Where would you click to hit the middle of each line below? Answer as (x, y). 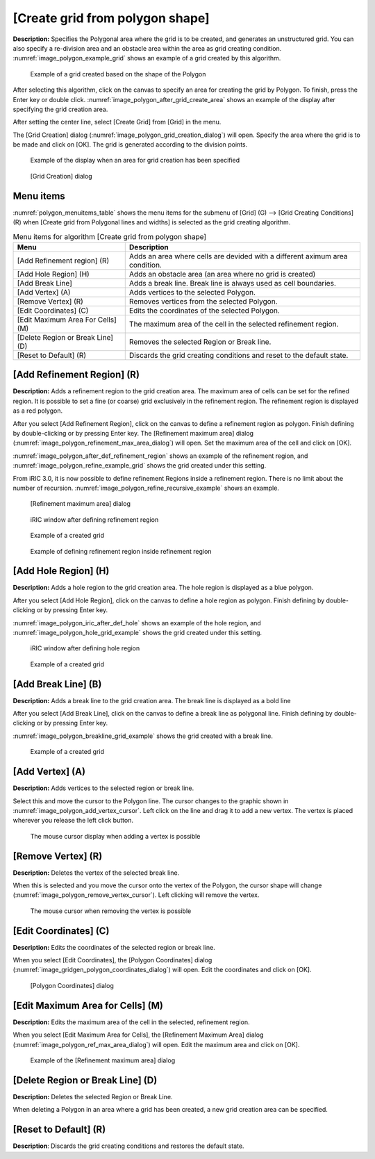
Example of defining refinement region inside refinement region (121, 551)
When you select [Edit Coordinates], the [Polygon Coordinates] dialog (112, 960)
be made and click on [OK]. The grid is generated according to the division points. (130, 145)
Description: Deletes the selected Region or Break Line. (93, 1096)
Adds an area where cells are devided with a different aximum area (238, 256)
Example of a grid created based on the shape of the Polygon (118, 74)
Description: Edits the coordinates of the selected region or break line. (114, 947)
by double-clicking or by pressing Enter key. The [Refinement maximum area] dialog (133, 433)
